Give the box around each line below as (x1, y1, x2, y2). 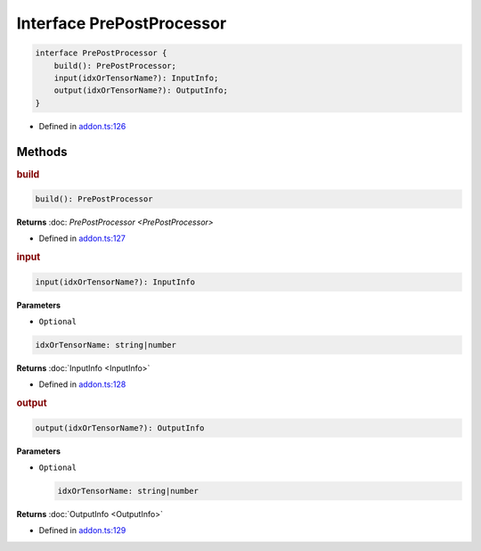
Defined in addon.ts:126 (38, 120, 126, 131)
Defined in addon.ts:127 (38, 233, 126, 244)
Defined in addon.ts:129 (38, 525, 126, 536)
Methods (16, 144, 68, 160)
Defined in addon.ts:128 (38, 379, 126, 390)
